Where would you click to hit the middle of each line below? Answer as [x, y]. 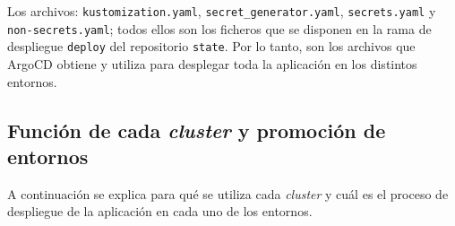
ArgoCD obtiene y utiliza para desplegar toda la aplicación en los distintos [212, 63]
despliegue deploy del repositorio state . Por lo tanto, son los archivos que [211, 46]
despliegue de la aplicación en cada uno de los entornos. [160, 211]
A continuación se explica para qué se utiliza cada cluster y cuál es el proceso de [228, 193]
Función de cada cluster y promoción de [197, 130]
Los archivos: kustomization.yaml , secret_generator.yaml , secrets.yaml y [222, 11]
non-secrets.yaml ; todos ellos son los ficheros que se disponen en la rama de [219, 28]
